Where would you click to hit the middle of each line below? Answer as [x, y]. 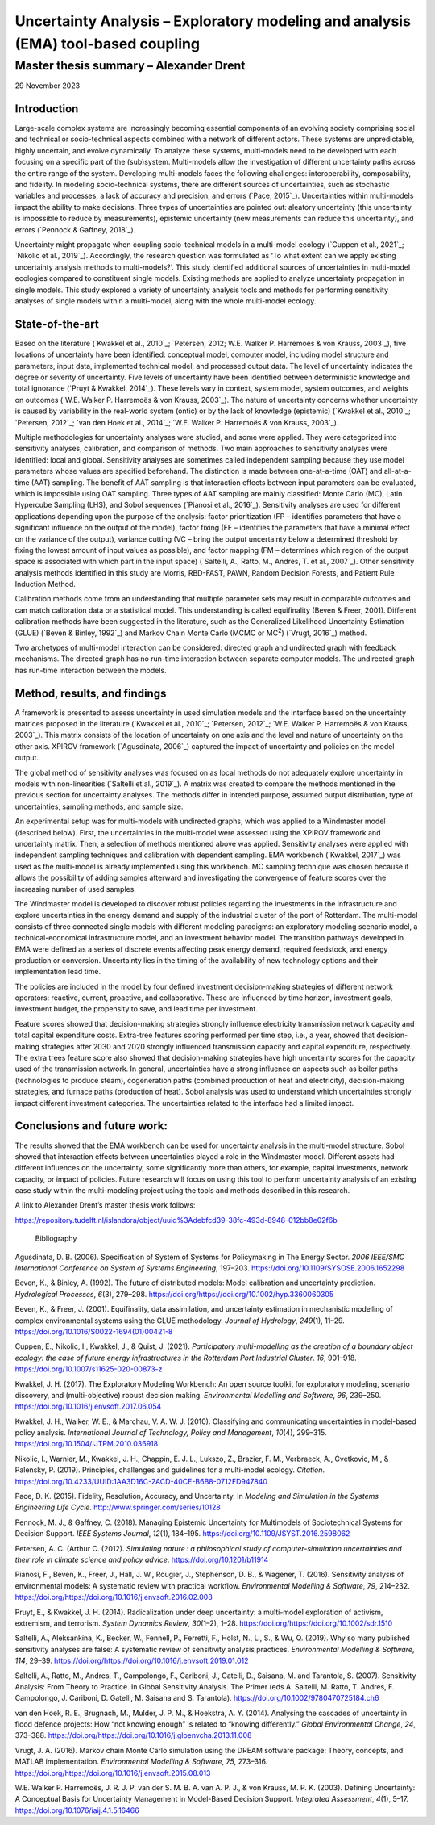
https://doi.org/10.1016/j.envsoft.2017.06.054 [88, 1406]
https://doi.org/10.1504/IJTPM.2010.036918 [87, 1444]
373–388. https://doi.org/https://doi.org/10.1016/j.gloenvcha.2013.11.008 [133, 1735]
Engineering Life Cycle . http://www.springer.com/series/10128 [118, 1507]
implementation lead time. [58, 972]
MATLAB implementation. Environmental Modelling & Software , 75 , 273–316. [141, 1762]
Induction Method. [46, 584]
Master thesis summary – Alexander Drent [130, 65]
